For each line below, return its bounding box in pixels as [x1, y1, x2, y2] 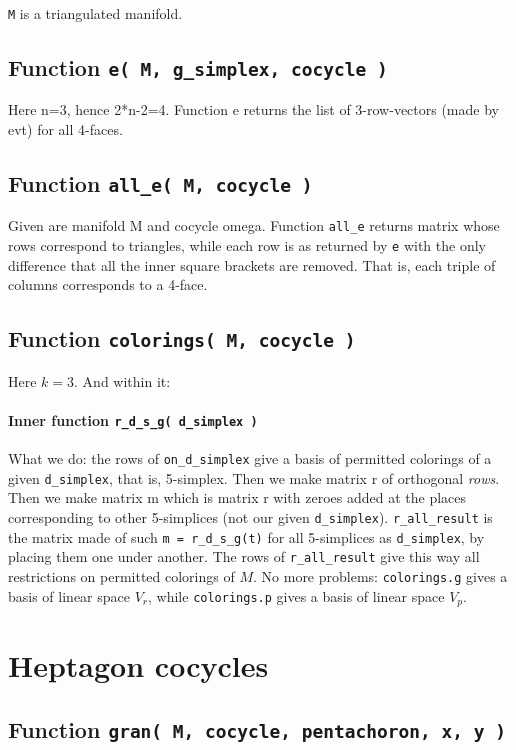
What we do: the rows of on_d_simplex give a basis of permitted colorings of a [8, 448, 492, 469]
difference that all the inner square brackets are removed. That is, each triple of [8, 254, 496, 275]
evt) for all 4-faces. [8, 119, 123, 140]
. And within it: [74, 370, 171, 391]
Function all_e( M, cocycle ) [8, 168, 313, 199]
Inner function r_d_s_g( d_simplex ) [8, 409, 258, 430]
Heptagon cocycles [8, 645, 269, 686]
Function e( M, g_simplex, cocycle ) [8, 52, 388, 83]
